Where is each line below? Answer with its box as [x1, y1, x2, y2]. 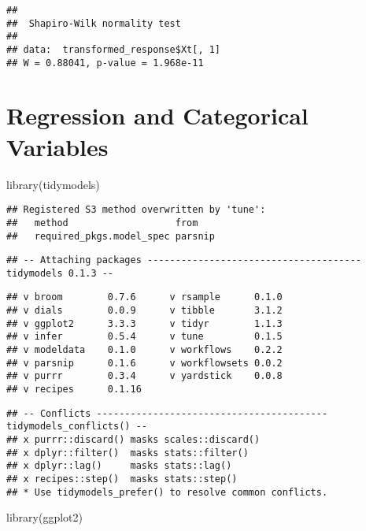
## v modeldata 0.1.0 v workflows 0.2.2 [6, 344, 283, 356]
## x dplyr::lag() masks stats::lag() [6, 460, 232, 472]
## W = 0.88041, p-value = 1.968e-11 [6, 57, 204, 69]
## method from [6, 217, 198, 228]
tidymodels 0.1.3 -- [6, 267, 114, 279]
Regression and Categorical [6, 99, 309, 132]
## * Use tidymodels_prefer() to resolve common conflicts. [6, 486, 328, 498]
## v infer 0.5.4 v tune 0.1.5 [6, 331, 283, 343]
